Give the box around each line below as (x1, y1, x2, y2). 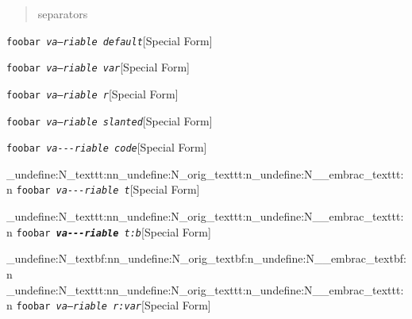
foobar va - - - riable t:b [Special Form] (16, 223, 211, 240)
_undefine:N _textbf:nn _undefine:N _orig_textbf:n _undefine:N (6, 250, 314, 267)
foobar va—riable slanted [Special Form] (6, 112, 213, 129)
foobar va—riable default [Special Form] (6, 32, 213, 48)
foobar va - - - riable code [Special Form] (6, 139, 207, 156)
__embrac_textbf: (314, 250, 406, 267)
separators (37, 6, 88, 21)
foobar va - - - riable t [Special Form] (16, 181, 200, 198)
